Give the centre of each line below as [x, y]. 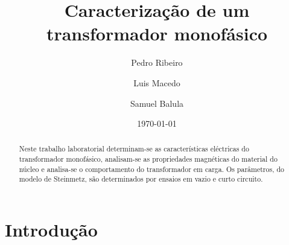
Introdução [51, 230]
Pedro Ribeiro [157, 62]
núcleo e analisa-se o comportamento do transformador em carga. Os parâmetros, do [151, 169]
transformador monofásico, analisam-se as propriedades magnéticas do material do [148, 159]
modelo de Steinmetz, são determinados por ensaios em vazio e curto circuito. [141, 179]
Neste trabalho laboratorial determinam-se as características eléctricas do [134, 149]
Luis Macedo [157, 82]
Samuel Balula [157, 103]
